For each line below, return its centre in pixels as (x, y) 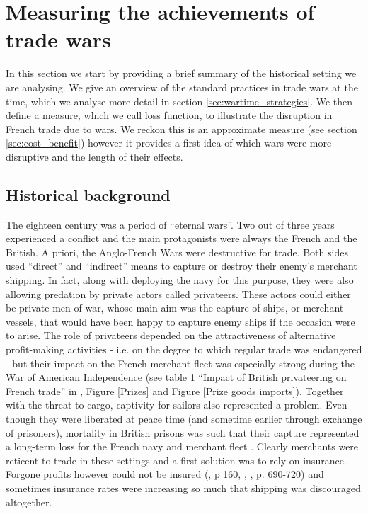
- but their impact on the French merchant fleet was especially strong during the (180, 363)
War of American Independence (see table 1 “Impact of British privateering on (176, 377)
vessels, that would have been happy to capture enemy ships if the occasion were (180, 321)
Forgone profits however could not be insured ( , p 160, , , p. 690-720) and (165, 474)
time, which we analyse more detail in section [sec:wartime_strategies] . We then (179, 101)
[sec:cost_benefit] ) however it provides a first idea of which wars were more (169, 143)
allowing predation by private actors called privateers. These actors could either (178, 293)
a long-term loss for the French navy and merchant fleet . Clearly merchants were (182, 446)
